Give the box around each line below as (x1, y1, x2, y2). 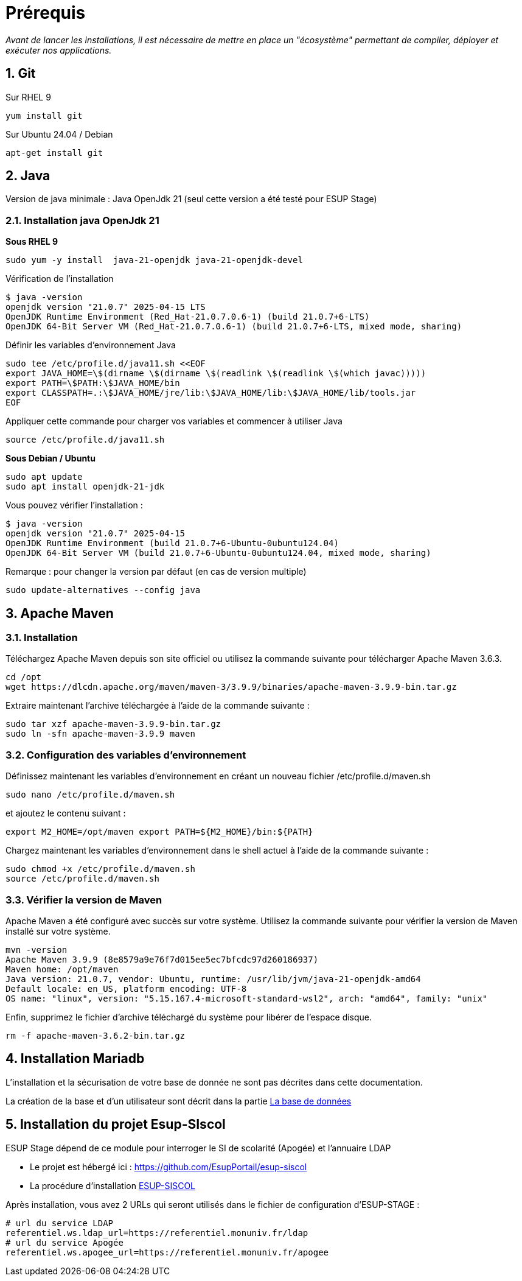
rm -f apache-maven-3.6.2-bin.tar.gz (5, 1030, 186, 1041)
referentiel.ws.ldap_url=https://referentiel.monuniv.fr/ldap (5, 1227, 308, 1238)
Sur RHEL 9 (5, 91, 51, 102)
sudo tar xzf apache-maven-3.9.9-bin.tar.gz (5, 719, 221, 729)
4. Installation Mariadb (5, 1051, 145, 1067)
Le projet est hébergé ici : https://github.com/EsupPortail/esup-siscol (30, 1161, 307, 1172)
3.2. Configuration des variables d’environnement (5, 748, 246, 761)
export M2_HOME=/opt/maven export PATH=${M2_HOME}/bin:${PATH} (5, 827, 313, 837)
